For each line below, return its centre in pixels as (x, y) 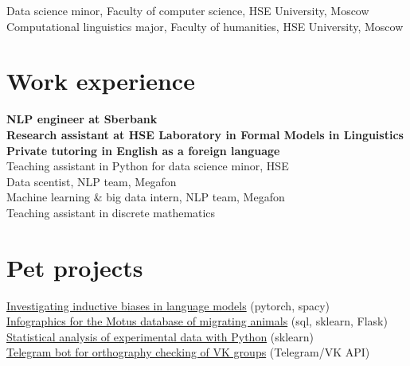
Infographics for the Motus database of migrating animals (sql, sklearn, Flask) (197, 321)
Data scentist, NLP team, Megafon (92, 181)
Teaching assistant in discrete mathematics (111, 212)
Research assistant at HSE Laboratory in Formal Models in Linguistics (205, 134)
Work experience (101, 81)
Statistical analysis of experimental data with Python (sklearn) (160, 336)
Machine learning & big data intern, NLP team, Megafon (146, 197)
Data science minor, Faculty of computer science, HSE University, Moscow (188, 10)
